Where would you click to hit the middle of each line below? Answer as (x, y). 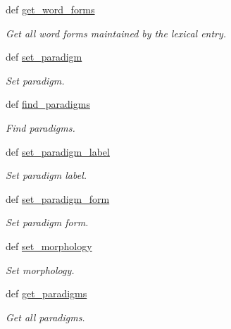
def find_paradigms (48, 104)
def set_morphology (49, 246)
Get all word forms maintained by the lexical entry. (116, 33)
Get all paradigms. (45, 317)
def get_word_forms (50, 9)
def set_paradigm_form (58, 198)
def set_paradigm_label (58, 151)
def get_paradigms (46, 293)
